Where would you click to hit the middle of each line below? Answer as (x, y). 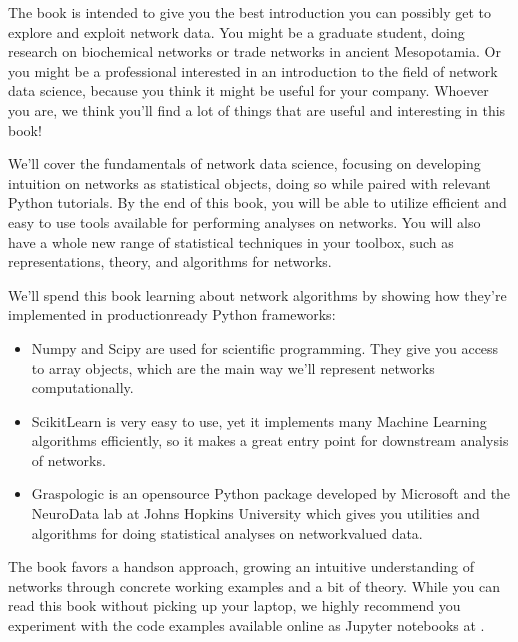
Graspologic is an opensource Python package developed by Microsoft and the (271, 493)
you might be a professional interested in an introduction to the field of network (253, 70)
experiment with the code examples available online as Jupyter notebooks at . (246, 625)
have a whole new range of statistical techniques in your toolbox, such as (231, 241)
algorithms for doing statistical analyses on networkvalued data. (227, 532)
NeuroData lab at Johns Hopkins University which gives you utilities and (255, 513)
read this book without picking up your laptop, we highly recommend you (234, 605)
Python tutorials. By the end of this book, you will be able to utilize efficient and (257, 202)
